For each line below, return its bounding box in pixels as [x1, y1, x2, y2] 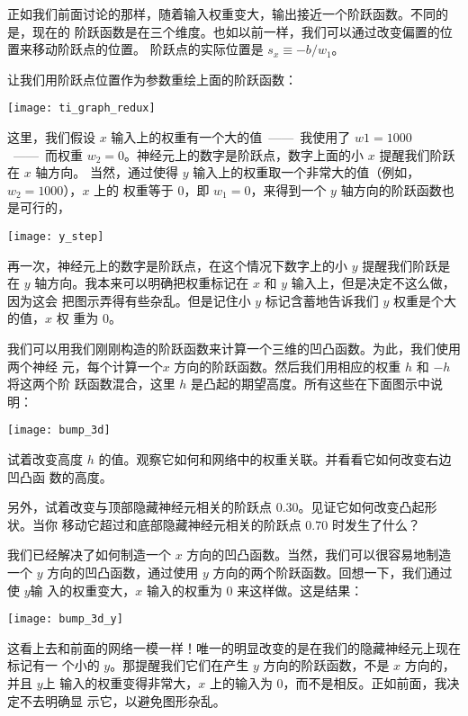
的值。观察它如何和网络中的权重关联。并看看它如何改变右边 [98, 450, 452, 469]
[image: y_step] [7, 230, 104, 243]
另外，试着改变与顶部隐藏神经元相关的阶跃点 [7, 497, 272, 516]
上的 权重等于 [94, 180, 174, 199]
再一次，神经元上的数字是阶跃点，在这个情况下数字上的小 [7, 255, 347, 274]
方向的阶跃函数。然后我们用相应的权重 [174, 356, 401, 375]
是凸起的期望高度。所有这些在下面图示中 [191, 374, 431, 393]
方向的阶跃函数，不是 [263, 656, 390, 675]
